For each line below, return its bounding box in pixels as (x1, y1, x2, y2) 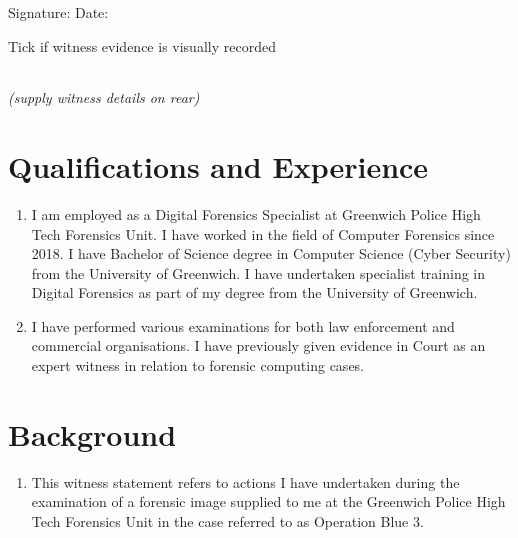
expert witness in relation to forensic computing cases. (31, 355, 365, 376)
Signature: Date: (8, 2, 109, 22)
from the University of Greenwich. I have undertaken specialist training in (31, 262, 486, 283)
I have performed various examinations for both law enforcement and (31, 315, 455, 336)
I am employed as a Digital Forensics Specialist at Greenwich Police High (31, 203, 481, 224)
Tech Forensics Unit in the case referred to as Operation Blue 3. (31, 510, 424, 531)
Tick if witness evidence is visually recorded (8, 35, 276, 56)
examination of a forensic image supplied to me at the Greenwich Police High (31, 491, 506, 512)
